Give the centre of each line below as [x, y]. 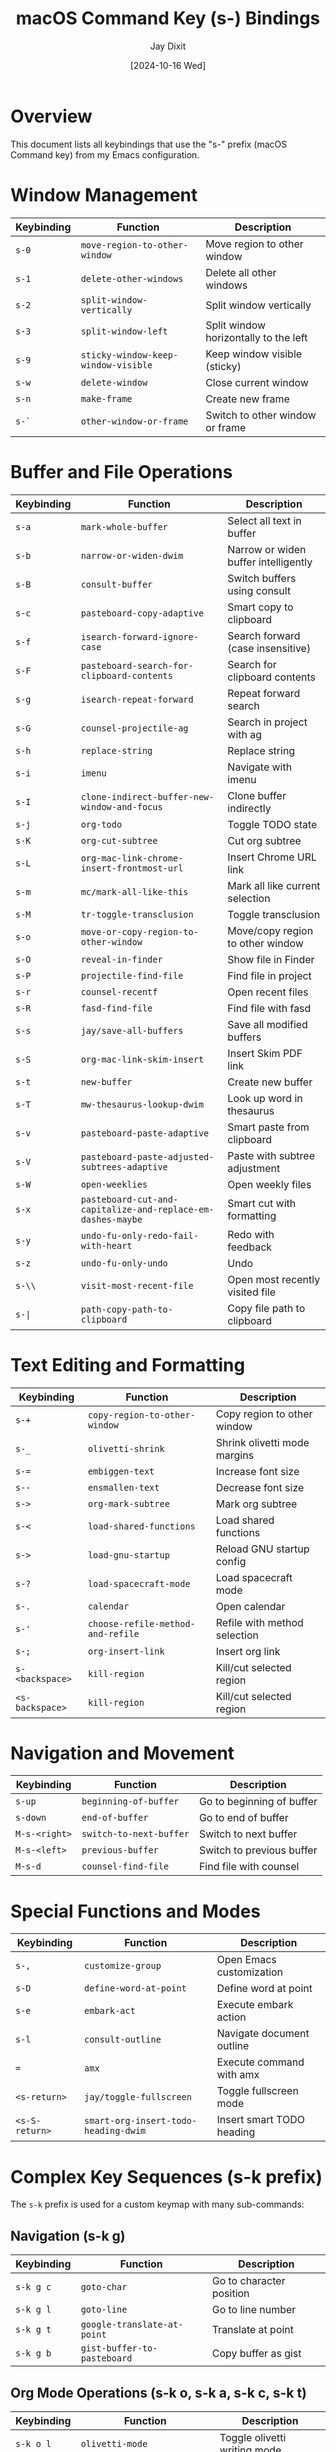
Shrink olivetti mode [262, 1442]
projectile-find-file [132, 975]
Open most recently [274, 1279]
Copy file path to [266, 1308]
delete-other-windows [132, 278]
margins [235, 1455]
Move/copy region [270, 930]
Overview [51, 116]
